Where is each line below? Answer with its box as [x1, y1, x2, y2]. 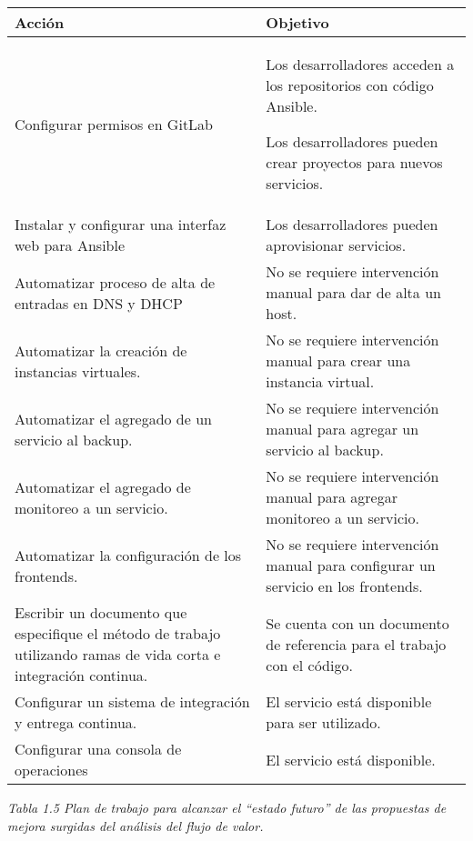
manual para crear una [266, 350, 411, 371]
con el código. [266, 654, 353, 676]
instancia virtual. [266, 371, 375, 392]
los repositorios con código [266, 75, 434, 95]
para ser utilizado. [266, 712, 381, 733]
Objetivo [266, 12, 329, 33]
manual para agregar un [266, 418, 419, 439]
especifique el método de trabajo [15, 623, 221, 644]
